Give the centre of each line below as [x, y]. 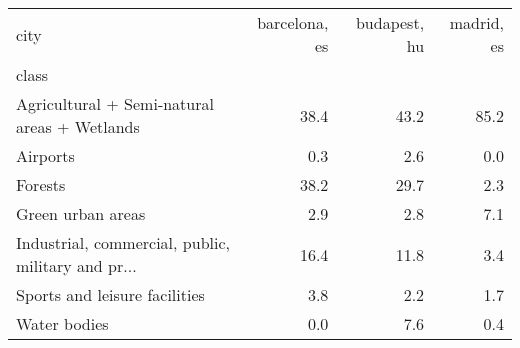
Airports [45, 155]
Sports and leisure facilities [110, 294]
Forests [41, 184]
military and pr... [76, 265]
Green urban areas [81, 213]
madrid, [476, 22]
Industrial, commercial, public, [123, 242]
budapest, [390, 22]
